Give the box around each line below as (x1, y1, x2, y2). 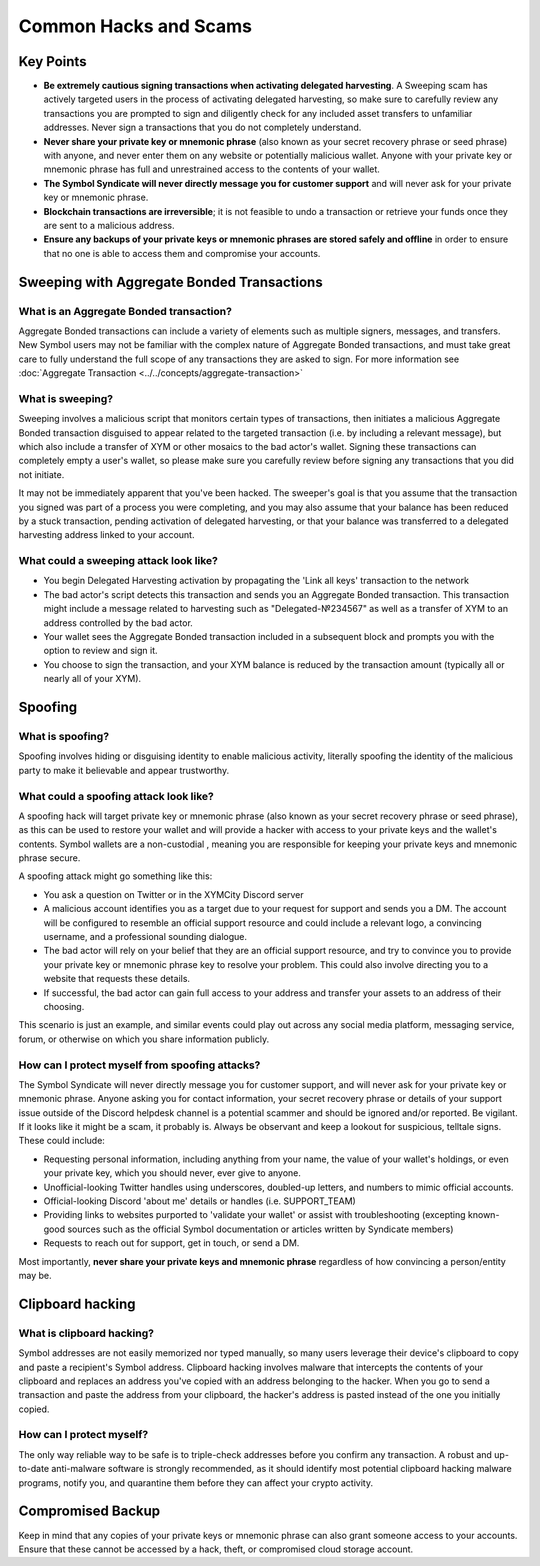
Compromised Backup (18, 1503, 161, 1520)
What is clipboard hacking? (18, 1326, 155, 1340)
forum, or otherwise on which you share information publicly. (18, 1033, 270, 1045)
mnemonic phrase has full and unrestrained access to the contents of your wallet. (43, 163, 380, 175)
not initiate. (18, 468, 65, 480)
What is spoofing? (18, 730, 110, 743)
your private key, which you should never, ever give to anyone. (43, 1167, 302, 1179)
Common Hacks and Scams (18, 15, 252, 37)
